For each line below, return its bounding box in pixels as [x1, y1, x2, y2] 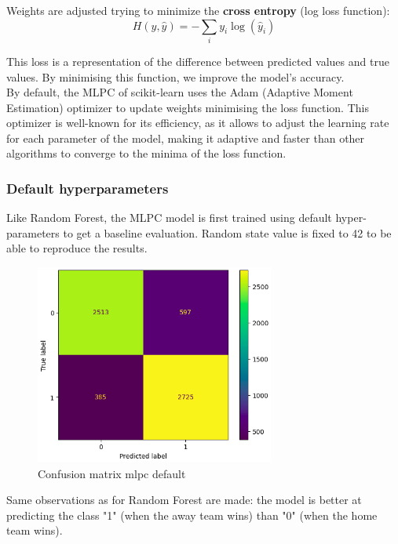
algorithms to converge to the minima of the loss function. [6, 145, 287, 161]
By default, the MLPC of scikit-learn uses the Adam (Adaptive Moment [6, 84, 353, 100]
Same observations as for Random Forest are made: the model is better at [6, 491, 362, 508]
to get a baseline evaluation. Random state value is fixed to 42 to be [63, 224, 392, 241]
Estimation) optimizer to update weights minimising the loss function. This [6, 99, 369, 115]
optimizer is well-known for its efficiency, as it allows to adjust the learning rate [6, 114, 389, 131]
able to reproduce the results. [6, 240, 148, 256]
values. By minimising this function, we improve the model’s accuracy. [6, 68, 345, 85]
